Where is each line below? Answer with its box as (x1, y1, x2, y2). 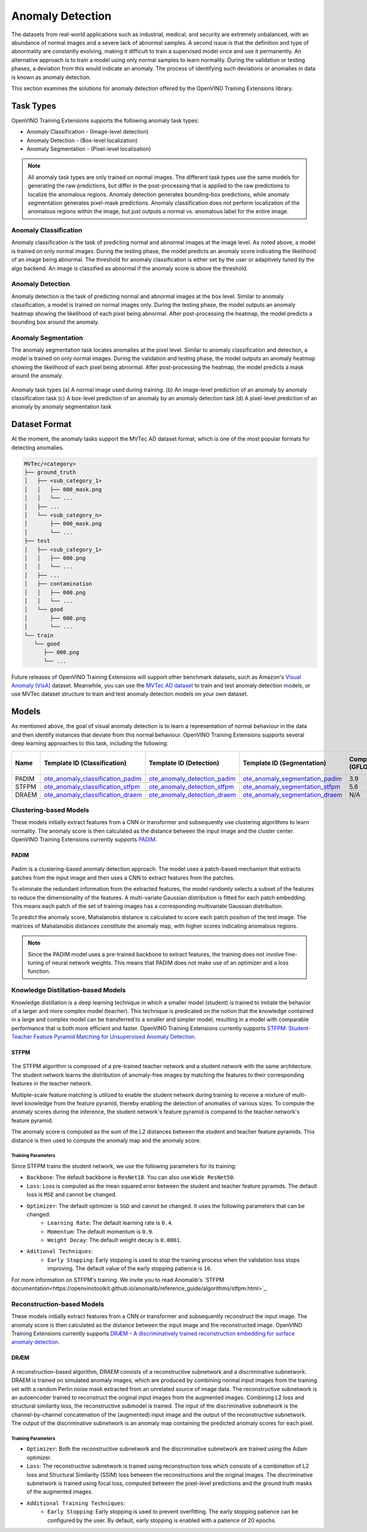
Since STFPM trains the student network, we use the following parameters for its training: (11, 1162, 237, 1170)
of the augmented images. (26, 1488, 93, 1495)
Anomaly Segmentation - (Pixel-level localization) (26, 145, 151, 153)
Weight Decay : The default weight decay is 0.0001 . (47, 1237, 182, 1244)
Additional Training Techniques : (26, 1499, 125, 1507)
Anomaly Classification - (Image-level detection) (26, 128, 149, 135)
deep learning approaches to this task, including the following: (11, 740, 168, 747)
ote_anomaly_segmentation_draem (242, 791, 343, 799)
